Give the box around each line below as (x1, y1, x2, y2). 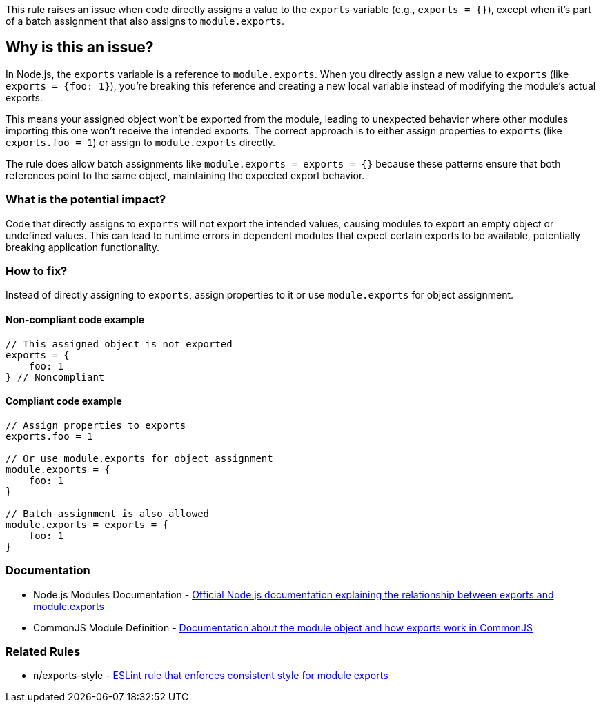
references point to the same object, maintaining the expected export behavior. (6, 169, 365, 181)
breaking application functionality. (6, 241, 160, 253)
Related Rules (6, 644, 81, 658)
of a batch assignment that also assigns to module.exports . (6, 15, 284, 27)
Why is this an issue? (6, 39, 154, 57)
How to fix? (6, 263, 68, 278)
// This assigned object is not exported (6, 338, 233, 350)
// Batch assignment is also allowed (6, 507, 210, 519)
